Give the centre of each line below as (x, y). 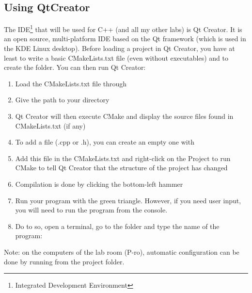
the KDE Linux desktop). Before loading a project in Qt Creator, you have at (119, 48)
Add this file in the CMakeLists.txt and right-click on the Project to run (123, 158)
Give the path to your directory (62, 100)
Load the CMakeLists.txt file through (71, 83)
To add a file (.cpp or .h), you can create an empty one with (105, 142)
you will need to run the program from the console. (91, 210)
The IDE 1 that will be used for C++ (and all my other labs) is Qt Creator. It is (123, 28)
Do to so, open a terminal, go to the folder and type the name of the (117, 226)
